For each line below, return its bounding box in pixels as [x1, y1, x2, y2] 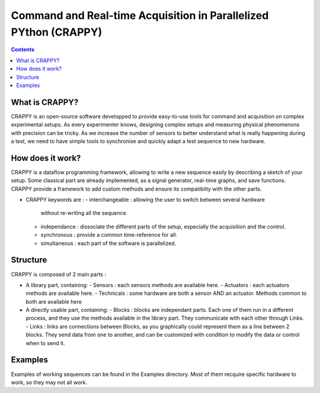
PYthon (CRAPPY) [11, 25, 103, 38]
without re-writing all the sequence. [40, 210, 128, 217]
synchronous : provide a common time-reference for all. [40, 231, 178, 239]
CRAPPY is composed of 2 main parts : [11, 270, 107, 278]
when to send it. [25, 339, 65, 346]
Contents [11, 46, 35, 53]
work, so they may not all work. [11, 379, 88, 386]
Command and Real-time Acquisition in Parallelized [11, 9, 269, 22]
